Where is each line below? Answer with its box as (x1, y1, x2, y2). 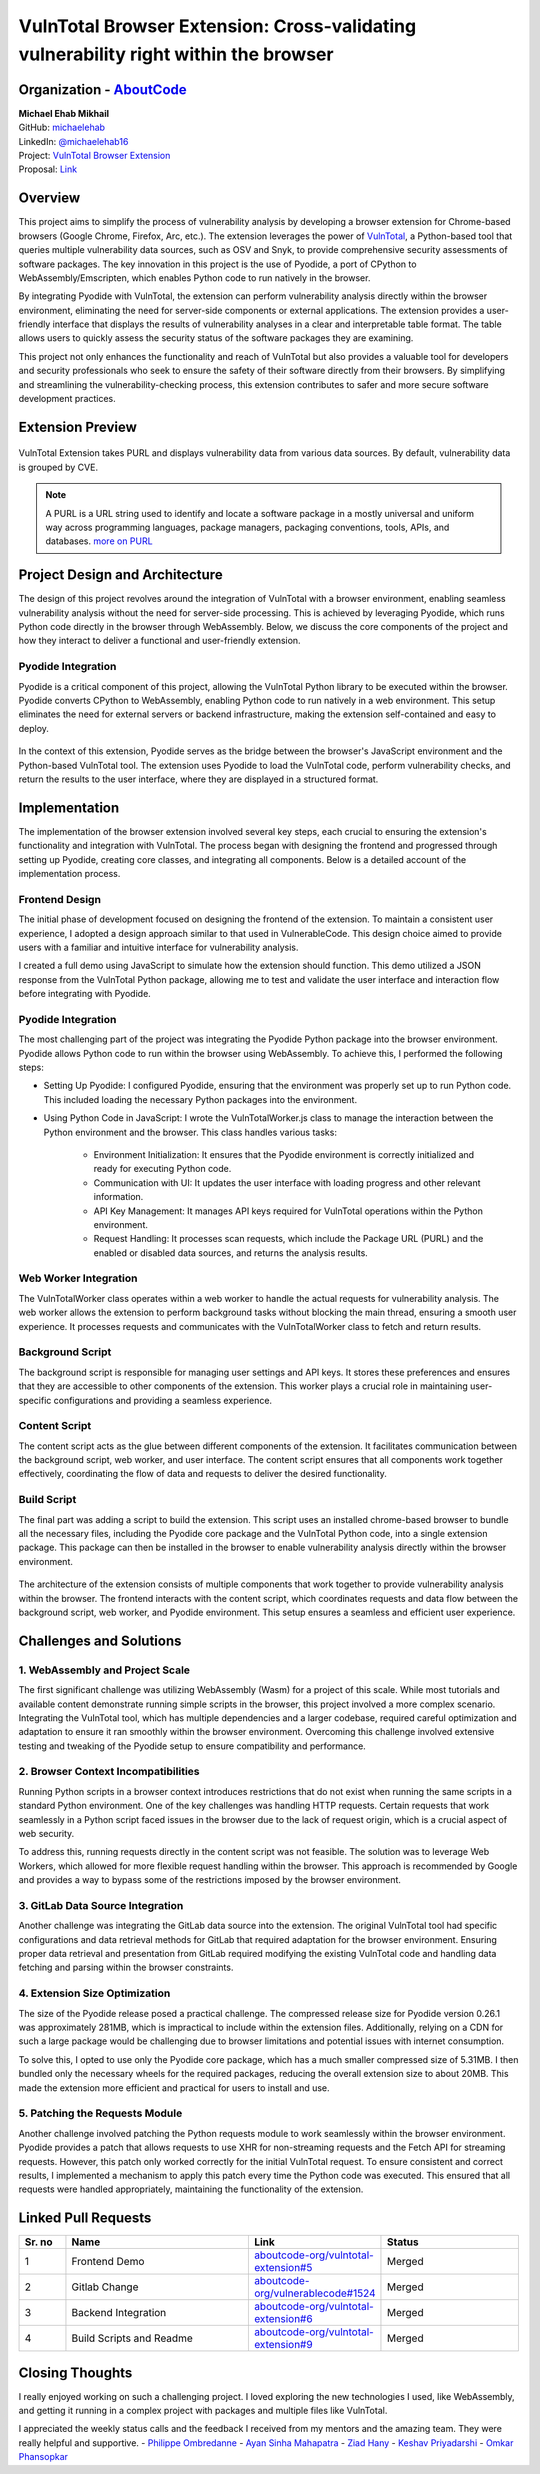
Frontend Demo (71, 2255, 145, 2269)
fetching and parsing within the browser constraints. (18, 1961, 234, 1974)
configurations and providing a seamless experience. (53, 1394, 273, 1406)
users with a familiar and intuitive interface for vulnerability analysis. (18, 941, 299, 953)
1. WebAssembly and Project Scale (18, 1663, 190, 1677)
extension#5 (253, 2261, 313, 2275)
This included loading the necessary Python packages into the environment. (43, 1093, 358, 1105)
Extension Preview (18, 418, 137, 435)
